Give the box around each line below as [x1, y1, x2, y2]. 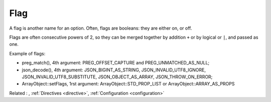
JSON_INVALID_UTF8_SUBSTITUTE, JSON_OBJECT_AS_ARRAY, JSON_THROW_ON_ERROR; [22, 73, 213, 80]
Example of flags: [9, 50, 46, 56]
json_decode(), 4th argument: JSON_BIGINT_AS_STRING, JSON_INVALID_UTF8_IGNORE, [22, 67, 206, 73]
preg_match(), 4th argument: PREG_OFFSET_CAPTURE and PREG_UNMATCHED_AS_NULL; [22, 60, 210, 66]
